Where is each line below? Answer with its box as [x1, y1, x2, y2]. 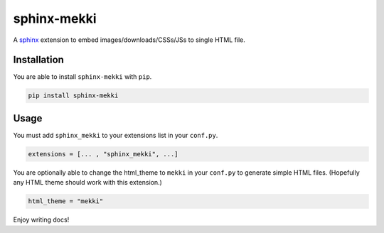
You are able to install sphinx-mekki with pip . [13, 72, 152, 81]
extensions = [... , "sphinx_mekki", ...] [28, 150, 178, 158]
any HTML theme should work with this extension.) [13, 178, 163, 187]
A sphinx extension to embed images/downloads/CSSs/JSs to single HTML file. [13, 36, 245, 44]
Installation [13, 54, 64, 66]
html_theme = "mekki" [28, 197, 104, 205]
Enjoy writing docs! [13, 215, 70, 224]
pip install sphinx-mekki [28, 92, 119, 99]
